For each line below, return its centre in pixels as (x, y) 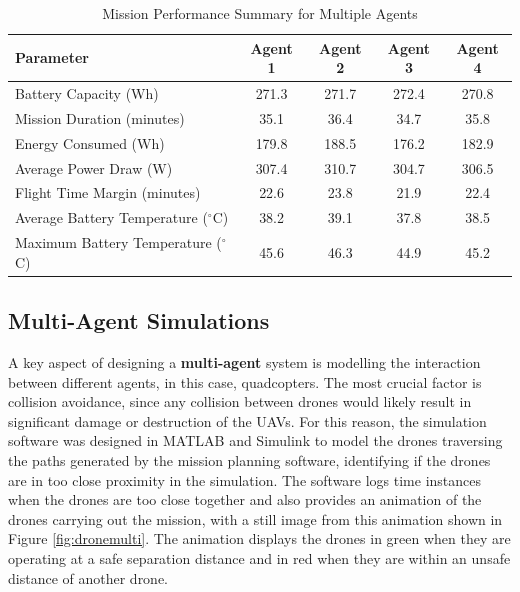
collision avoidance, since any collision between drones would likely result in (240, 401)
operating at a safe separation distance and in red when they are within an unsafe (259, 557)
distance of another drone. (88, 577)
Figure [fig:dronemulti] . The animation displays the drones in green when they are (259, 538)
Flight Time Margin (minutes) (108, 192)
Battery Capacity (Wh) (87, 93)
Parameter (52, 57)
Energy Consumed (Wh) (90, 142)
